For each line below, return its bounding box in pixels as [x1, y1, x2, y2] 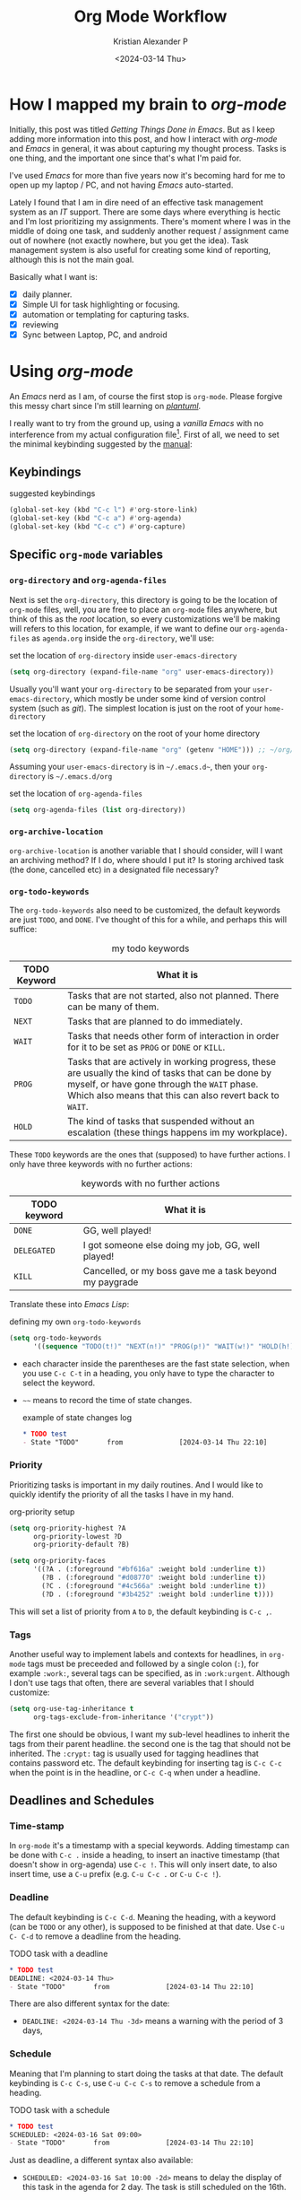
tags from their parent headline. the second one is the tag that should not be [9, 1738, 291, 1749]
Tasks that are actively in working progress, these [66, 1055, 276, 1068]
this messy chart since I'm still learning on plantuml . [9, 400, 202, 411]
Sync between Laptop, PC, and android [21, 329, 168, 340]
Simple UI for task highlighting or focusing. [21, 299, 181, 310]
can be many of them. [66, 1000, 159, 1013]
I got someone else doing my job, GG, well [82, 1238, 260, 1251]
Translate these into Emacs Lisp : [9, 1298, 130, 1309]
